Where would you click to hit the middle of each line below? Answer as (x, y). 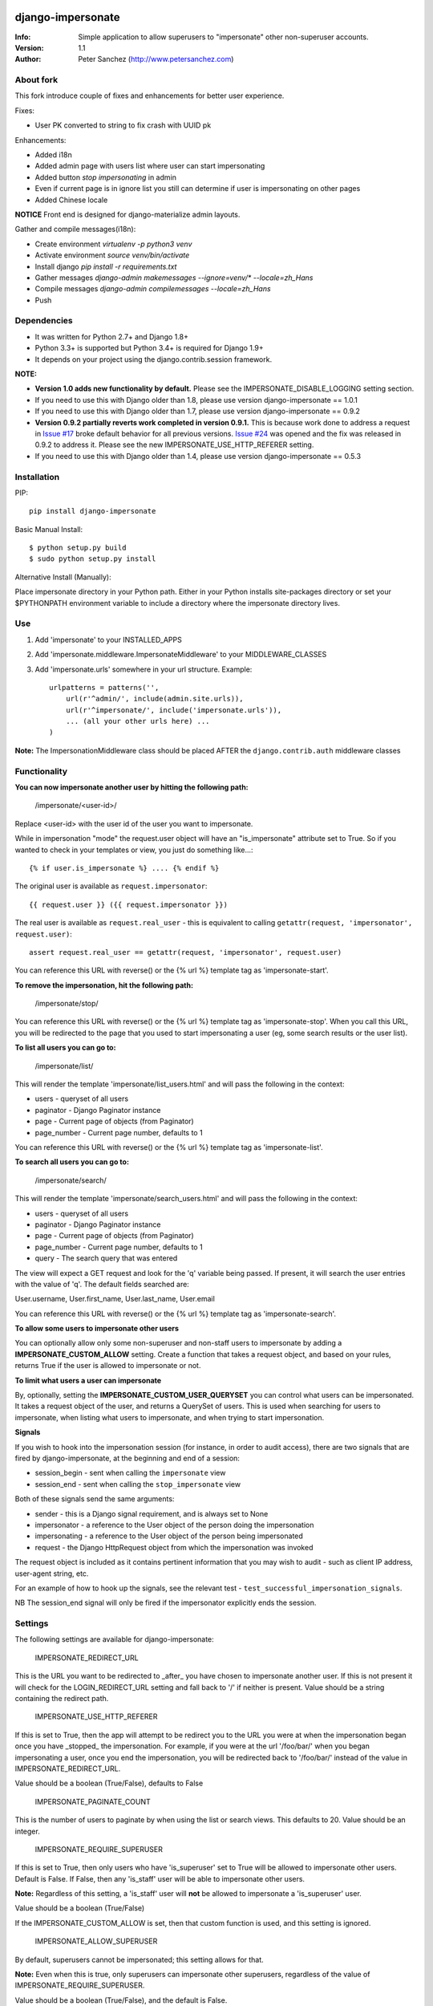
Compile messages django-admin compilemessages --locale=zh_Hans (153, 289)
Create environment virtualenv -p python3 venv (113, 244)
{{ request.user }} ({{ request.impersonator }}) (129, 904)
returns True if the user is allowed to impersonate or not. (108, 1366)
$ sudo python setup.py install (93, 559)
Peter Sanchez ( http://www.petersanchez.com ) (156, 59)
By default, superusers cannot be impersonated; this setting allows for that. (139, 1959)
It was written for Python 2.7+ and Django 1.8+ (111, 336)
